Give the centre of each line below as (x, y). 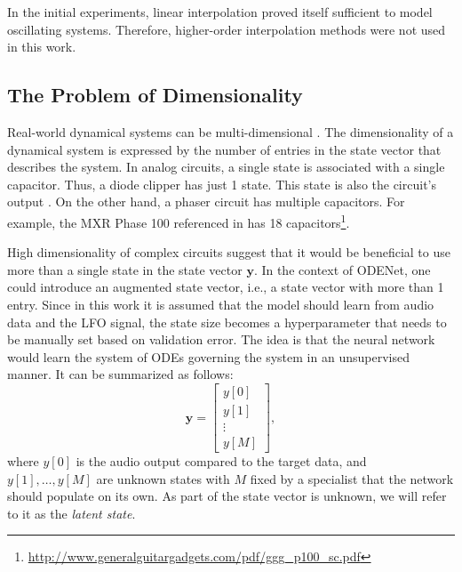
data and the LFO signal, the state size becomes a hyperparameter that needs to (227, 322)
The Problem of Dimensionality (155, 95)
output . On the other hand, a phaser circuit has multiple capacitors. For (206, 201)
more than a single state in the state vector (125, 269)
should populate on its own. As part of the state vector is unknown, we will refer (227, 496)
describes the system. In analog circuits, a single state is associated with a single (226, 167)
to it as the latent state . (72, 513)
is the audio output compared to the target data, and (221, 461)
